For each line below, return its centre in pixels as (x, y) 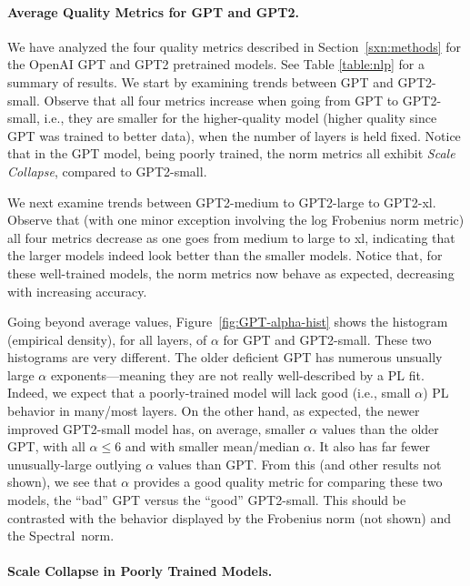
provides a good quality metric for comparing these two (288, 482)
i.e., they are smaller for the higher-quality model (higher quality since (240, 118)
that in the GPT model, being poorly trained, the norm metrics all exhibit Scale (231, 153)
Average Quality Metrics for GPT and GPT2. (154, 11)
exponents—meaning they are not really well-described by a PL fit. (237, 374)
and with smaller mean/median (212, 446)
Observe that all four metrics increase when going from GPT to (221, 100)
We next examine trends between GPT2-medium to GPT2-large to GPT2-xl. (222, 202)
